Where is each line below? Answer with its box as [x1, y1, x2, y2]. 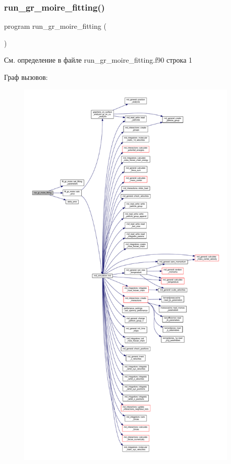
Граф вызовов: [4, 72, 48, 82]
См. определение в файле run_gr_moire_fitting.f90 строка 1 [4, 55, 193, 65]
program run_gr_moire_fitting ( [4, 21, 106, 31]
